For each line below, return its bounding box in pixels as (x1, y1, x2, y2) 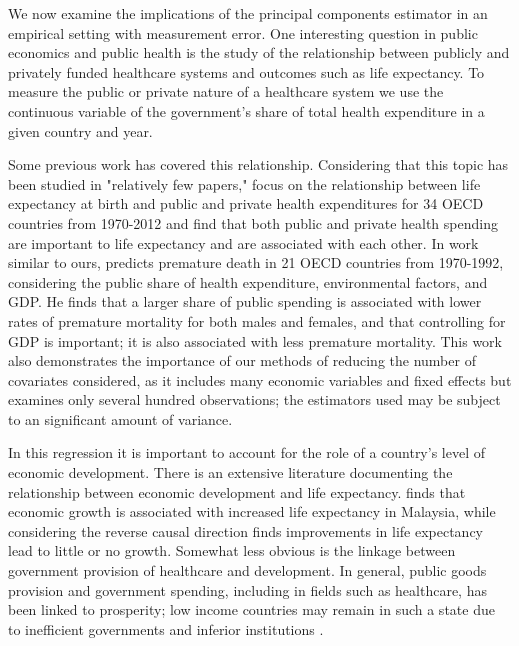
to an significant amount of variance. (8, 408, 233, 429)
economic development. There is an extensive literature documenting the (8, 462, 453, 483)
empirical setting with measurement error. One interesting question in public (8, 22, 478, 43)
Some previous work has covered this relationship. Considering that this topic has (8, 154, 509, 175)
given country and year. (8, 120, 153, 141)
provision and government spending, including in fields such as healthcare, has (8, 579, 487, 600)
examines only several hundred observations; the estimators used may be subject (8, 389, 501, 410)
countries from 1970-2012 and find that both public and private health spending (8, 212, 498, 233)
